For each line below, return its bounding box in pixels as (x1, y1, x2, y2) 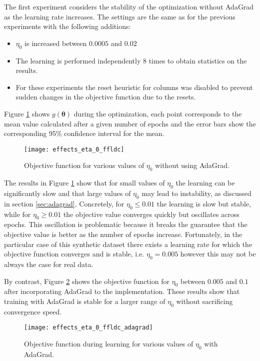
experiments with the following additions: (4, 21, 131, 31)
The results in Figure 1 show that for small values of (4, 177, 165, 188)
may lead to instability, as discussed (141, 187, 251, 198)
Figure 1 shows (4, 108, 50, 118)
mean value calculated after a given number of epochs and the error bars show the (4, 118, 256, 128)
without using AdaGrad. (155, 160, 229, 170)
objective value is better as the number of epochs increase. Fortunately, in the (4, 228, 242, 239)
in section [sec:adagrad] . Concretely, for (4, 198, 124, 208)
